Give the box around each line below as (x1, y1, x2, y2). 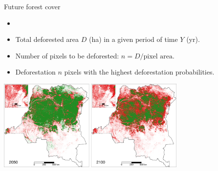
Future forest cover (4, 1, 61, 11)
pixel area (143, 53, 173, 60)
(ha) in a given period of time (88, 34, 178, 44)
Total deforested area (15, 34, 79, 44)
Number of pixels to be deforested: (15, 50, 119, 60)
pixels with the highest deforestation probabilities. (64, 67, 215, 77)
